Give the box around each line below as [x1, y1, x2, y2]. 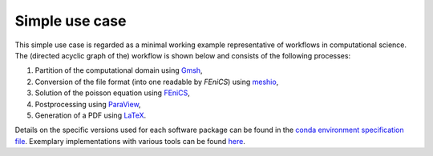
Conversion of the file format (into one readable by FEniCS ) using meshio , [34, 77, 279, 86]
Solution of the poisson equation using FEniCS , [34, 88, 190, 98]
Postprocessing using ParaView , [34, 99, 141, 109]
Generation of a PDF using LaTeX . [34, 110, 147, 120]
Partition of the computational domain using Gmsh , [34, 66, 204, 75]
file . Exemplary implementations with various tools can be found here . [14, 136, 246, 146]
